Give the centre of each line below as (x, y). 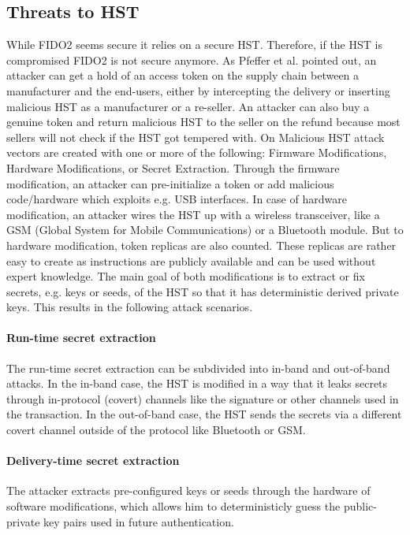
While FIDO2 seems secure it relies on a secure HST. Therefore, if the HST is (194, 45)
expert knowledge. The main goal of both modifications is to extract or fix (186, 276)
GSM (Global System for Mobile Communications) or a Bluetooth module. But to (205, 230)
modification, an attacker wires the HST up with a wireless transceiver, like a (193, 214)
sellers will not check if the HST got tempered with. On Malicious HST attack (196, 137)
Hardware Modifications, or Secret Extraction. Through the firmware (173, 167)
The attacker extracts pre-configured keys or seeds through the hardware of (188, 490)
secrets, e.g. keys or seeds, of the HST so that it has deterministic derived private (203, 291)
